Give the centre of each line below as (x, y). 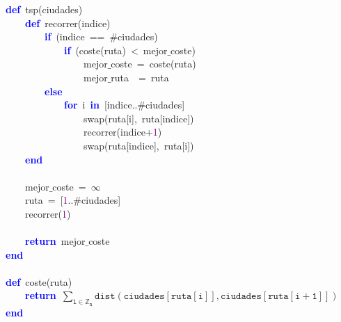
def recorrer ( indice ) (68, 23)
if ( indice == (75, 37)
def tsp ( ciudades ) (44, 9)
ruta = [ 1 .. (49, 200)
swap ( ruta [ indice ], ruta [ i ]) (138, 145)
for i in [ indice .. (101, 105)
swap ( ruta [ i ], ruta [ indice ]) (138, 118)
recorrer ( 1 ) (48, 213)
